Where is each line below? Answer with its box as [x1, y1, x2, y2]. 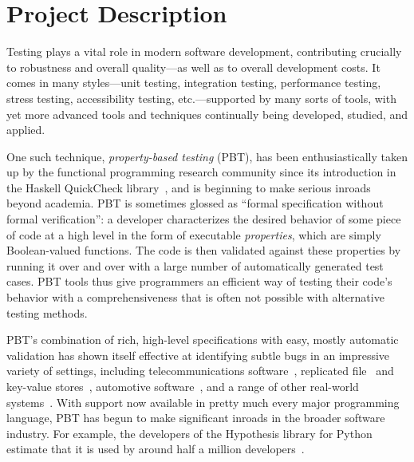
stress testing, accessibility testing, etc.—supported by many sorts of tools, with [6, 89, 396, 106]
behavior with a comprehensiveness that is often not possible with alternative [6, 289, 384, 306]
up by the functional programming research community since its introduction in [6, 164, 396, 180]
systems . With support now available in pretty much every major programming [6, 393, 400, 410]
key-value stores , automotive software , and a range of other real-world [6, 378, 359, 394]
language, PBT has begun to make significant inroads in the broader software [6, 409, 385, 426]
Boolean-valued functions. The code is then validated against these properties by [6, 242, 401, 259]
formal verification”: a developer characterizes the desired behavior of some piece [6, 211, 401, 227]
